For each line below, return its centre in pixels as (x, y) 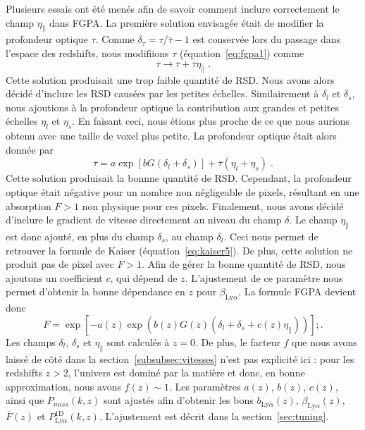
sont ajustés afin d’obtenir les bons (178, 400)
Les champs (31, 342)
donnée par (30, 149)
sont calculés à (138, 342)
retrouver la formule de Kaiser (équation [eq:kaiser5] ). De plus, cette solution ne (179, 250)
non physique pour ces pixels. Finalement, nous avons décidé (213, 205)
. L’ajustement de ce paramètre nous (264, 277)
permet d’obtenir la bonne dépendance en (95, 291)
